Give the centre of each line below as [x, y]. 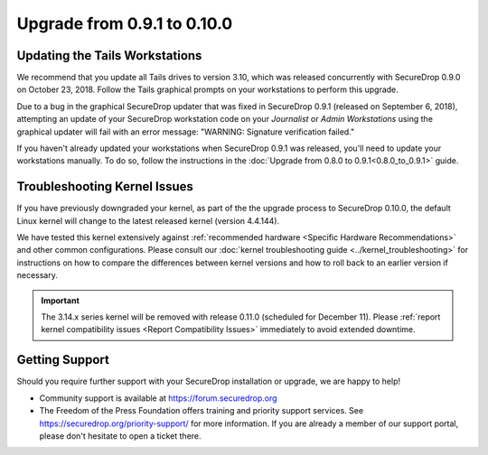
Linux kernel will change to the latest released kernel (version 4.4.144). [148, 220]
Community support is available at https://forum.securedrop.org [158, 398]
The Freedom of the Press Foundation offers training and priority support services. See [202, 411]
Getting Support [63, 360]
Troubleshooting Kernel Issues [105, 186]
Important [61, 300]
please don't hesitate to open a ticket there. [121, 436]
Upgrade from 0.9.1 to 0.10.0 [125, 23]
